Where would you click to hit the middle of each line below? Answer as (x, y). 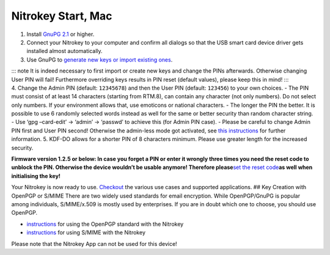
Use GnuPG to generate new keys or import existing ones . (100, 59)
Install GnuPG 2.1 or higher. (61, 34)
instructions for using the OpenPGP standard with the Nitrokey (105, 224)
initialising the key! (36, 176)
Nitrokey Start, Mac (62, 16)
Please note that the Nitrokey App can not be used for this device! (94, 243)
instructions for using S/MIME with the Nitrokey (86, 232)
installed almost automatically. (65, 51)
